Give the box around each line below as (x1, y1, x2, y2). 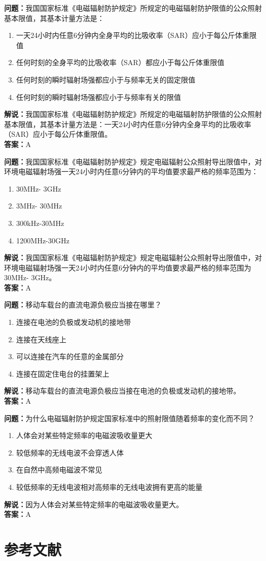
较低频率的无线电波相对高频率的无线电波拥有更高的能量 (16, 482, 203, 492)
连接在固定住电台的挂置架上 (16, 368, 109, 379)
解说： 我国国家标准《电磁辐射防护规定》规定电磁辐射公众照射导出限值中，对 (4, 252, 262, 263)
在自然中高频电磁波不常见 (16, 464, 102, 475)
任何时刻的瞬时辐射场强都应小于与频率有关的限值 (16, 91, 181, 102)
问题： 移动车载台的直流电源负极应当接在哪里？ (4, 299, 162, 310)
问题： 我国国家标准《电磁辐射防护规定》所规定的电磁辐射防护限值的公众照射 (4, 3, 262, 13)
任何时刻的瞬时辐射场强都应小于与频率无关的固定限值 (16, 74, 195, 85)
